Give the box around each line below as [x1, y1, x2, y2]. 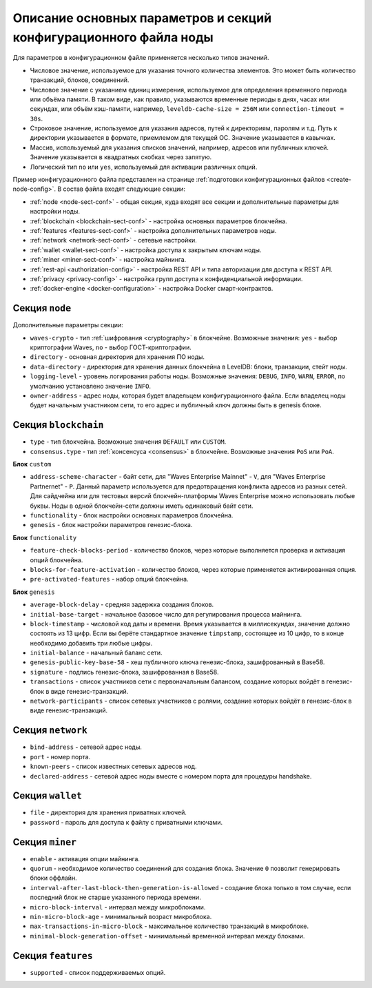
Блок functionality [12, 533, 77, 542]
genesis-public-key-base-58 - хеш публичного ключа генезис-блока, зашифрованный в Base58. [30, 658, 325, 666]
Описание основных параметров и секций [12, 10, 272, 25]
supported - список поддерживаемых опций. [30, 968, 166, 976]
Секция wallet [12, 790, 83, 802]
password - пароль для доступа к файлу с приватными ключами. [30, 818, 223, 826]
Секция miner [12, 836, 77, 847]
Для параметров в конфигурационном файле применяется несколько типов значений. [12, 54, 269, 62]
